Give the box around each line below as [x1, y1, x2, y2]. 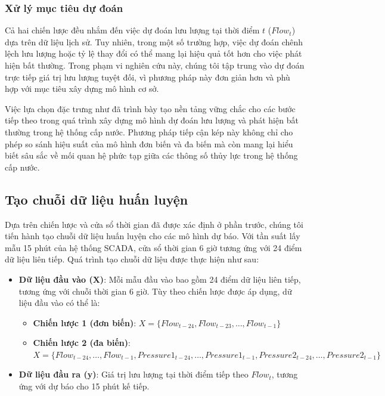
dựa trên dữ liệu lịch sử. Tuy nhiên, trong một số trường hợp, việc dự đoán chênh [5, 35, 303, 48]
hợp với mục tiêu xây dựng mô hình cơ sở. [5, 82, 159, 95]
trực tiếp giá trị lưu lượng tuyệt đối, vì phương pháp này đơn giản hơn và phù [5, 70, 290, 83]
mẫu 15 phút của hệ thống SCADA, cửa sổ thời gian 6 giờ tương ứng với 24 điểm [5, 241, 302, 253]
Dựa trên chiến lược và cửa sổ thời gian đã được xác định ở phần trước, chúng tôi [5, 218, 303, 230]
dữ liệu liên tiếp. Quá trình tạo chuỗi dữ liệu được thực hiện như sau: [5, 253, 259, 265]
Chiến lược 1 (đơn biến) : [33, 316, 136, 329]
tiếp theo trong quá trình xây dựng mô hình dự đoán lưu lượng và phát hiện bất [5, 114, 299, 126]
